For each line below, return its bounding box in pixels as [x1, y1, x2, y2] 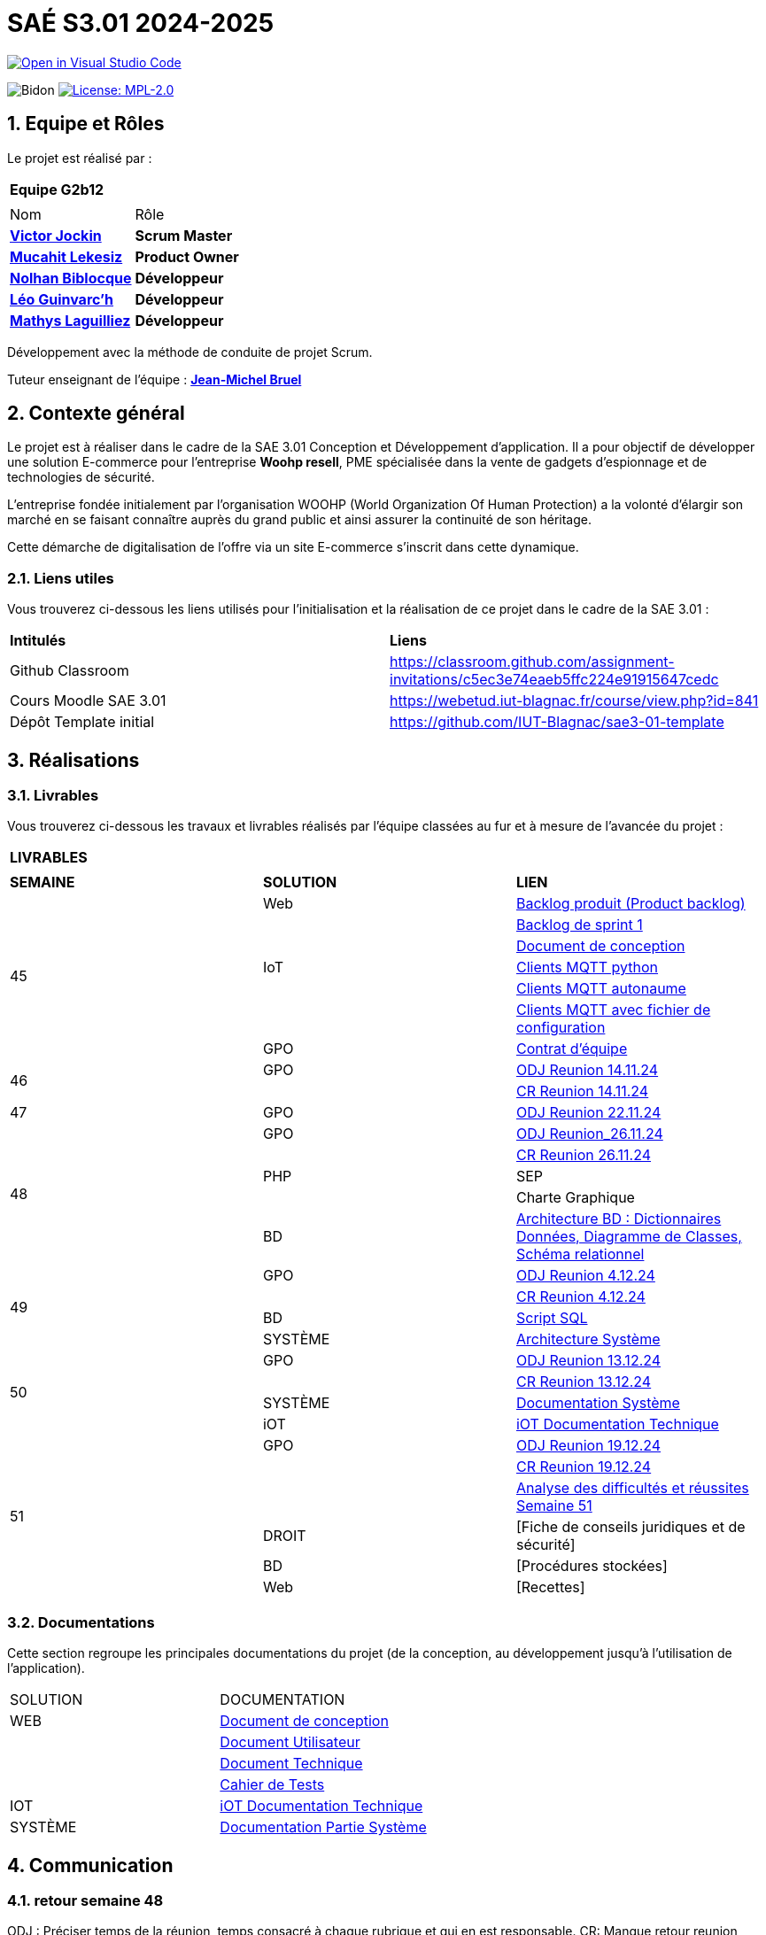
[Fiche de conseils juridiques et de [515, 1518, 746, 1536]
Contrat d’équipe [515, 1040, 628, 1058]
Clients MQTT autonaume [515, 979, 686, 998]
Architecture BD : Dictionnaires [515, 1210, 722, 1228]
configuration [515, 1018, 606, 1037]
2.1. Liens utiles [7, 569, 114, 587]
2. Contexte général [7, 402, 185, 425]
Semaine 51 [515, 1497, 592, 1515]
